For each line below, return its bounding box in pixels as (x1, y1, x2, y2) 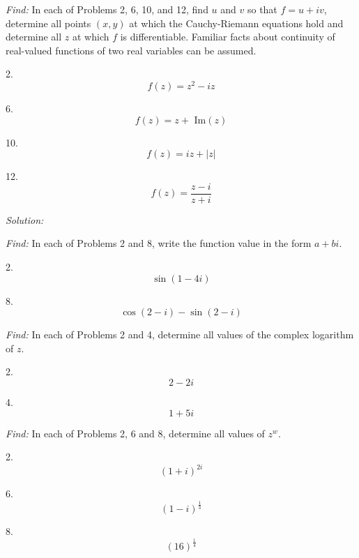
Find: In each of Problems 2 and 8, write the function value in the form (6, 236, 312, 250)
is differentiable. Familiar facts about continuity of (120, 29, 335, 44)
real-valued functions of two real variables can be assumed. (6, 43, 257, 57)
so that (247, 2, 277, 16)
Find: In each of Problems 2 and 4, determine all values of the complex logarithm (6, 327, 354, 342)
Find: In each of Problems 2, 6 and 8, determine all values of (6, 425, 265, 440)
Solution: (6, 212, 44, 227)
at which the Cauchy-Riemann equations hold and (129, 15, 344, 30)
